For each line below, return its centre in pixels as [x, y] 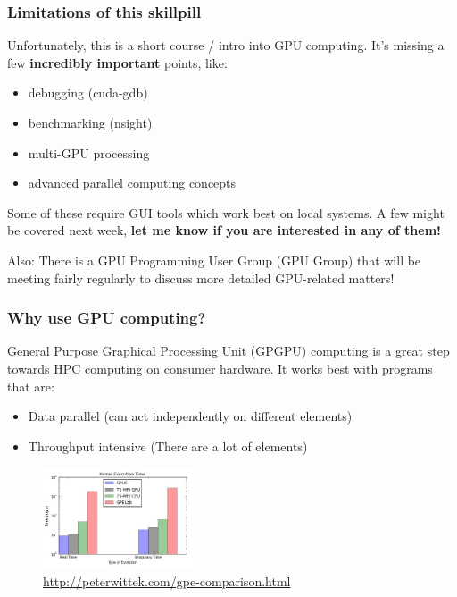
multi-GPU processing [89, 152]
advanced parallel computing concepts [132, 183]
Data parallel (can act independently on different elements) [190, 416]
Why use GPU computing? [107, 318]
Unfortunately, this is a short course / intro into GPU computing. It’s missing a [226, 45]
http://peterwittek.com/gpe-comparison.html [167, 580]
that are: [31, 386]
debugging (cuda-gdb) [88, 92]
